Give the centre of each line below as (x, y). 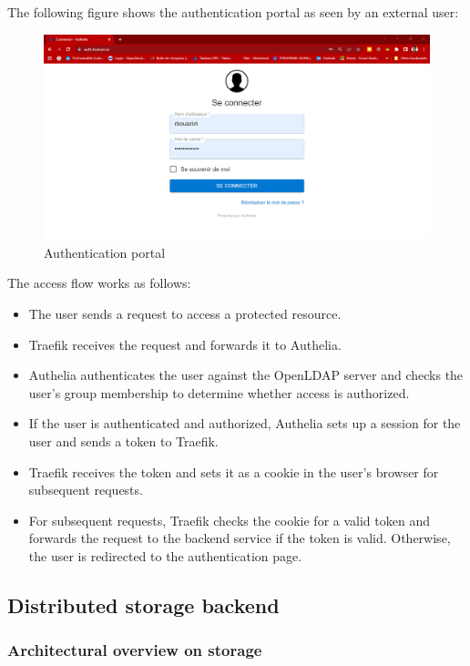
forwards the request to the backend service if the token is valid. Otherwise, (240, 538)
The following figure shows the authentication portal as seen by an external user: (233, 12)
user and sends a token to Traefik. (123, 441)
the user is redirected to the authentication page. (165, 555)
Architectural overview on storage (135, 650)
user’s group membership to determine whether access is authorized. (219, 392)
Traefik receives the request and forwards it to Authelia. (185, 344)
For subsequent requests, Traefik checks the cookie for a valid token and (229, 520)
